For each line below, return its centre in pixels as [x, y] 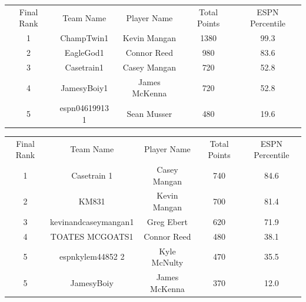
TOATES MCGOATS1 [92, 236]
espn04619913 [84, 108]
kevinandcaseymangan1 [92, 221]
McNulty [167, 262]
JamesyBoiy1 [84, 87]
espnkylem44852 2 [92, 256]
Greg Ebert [167, 221]
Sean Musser [149, 113]
